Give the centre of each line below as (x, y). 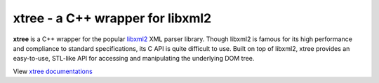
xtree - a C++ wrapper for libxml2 (112, 18)
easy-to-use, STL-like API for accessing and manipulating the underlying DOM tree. (134, 59)
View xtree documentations (53, 71)
